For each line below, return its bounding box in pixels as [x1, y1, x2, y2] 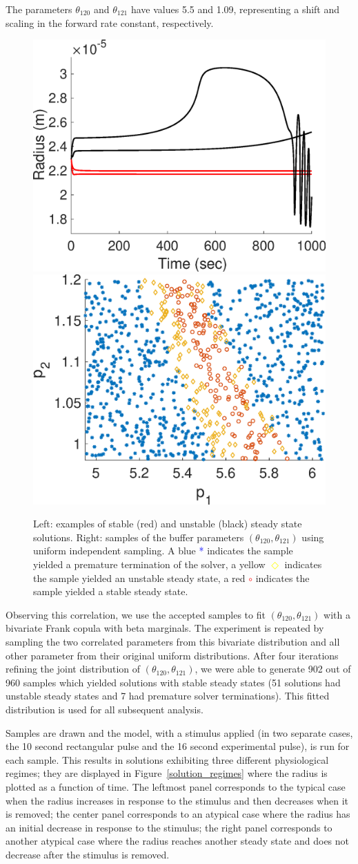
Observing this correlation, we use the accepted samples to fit [6, 607, 266, 621]
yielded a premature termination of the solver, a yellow [33, 557, 266, 572]
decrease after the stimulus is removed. [6, 847, 170, 861]
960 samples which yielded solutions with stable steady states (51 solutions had [6, 675, 341, 689]
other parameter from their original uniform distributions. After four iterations [6, 648, 339, 662]
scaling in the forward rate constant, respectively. [6, 15, 214, 30]
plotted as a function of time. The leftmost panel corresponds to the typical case [6, 779, 346, 793]
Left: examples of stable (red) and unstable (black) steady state [33, 516, 302, 531]
